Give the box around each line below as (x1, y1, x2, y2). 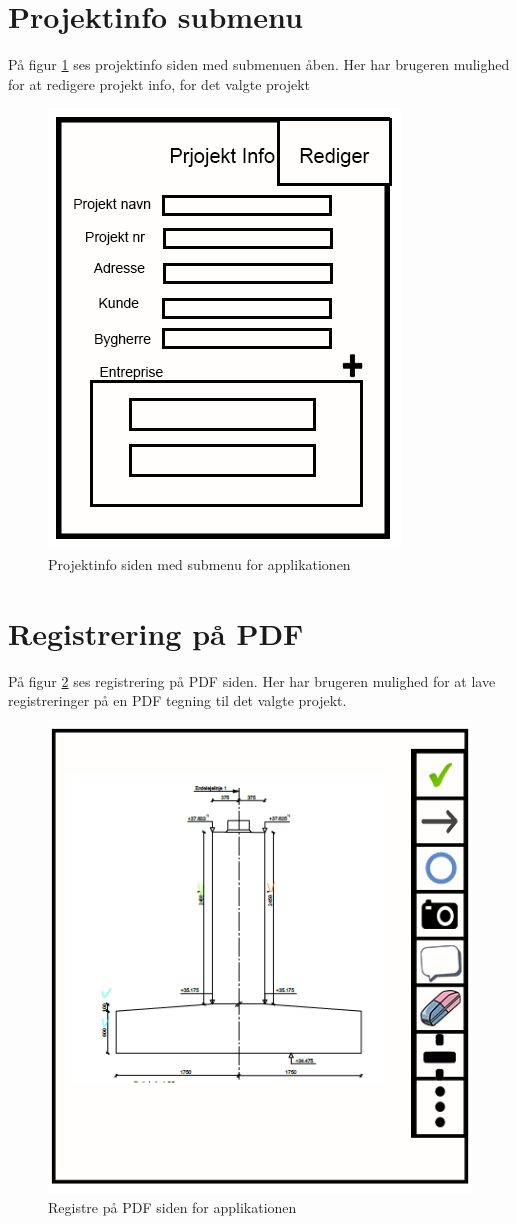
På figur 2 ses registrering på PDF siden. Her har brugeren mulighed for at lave (8, 670, 496, 691)
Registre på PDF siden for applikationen (48, 1197, 297, 1218)
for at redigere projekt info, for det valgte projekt (8, 73, 311, 94)
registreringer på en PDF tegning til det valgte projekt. (8, 690, 347, 711)
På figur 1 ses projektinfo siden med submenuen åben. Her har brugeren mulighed (8, 54, 510, 75)
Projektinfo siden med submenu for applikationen (48, 553, 351, 574)
